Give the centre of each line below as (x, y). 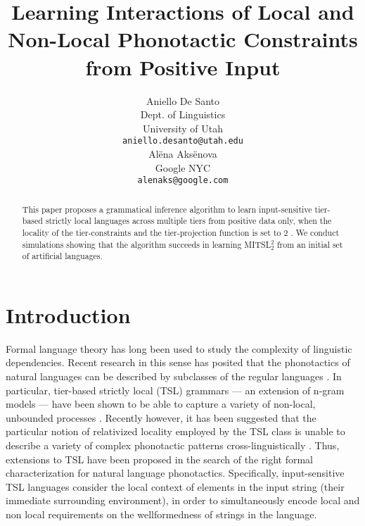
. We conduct (315, 232)
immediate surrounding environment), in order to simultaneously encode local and (183, 500)
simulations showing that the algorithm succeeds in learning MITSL (147, 244)
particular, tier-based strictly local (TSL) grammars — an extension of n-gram (175, 390)
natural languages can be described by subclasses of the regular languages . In (174, 376)
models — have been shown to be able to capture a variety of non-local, (161, 404)
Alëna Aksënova (183, 153)
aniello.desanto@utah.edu (183, 141)
